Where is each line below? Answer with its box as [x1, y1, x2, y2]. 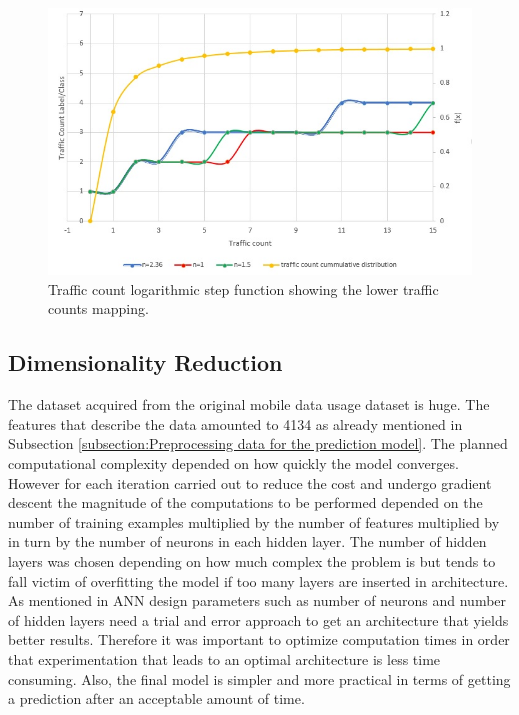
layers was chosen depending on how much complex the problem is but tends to [8, 550, 496, 571]
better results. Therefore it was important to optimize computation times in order [8, 629, 510, 650]
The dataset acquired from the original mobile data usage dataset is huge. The [8, 394, 490, 415]
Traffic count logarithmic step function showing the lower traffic [48, 278, 439, 299]
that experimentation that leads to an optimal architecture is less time [8, 648, 441, 669]
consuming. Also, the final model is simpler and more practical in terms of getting [8, 668, 511, 689]
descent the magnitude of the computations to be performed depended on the [8, 492, 483, 513]
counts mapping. [48, 298, 149, 319]
